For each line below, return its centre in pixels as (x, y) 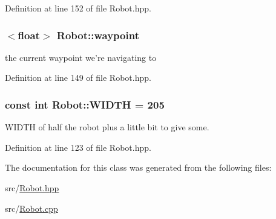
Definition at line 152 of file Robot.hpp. (78, 8)
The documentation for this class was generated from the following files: (138, 167)
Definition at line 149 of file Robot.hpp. (78, 78)
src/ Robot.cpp (31, 208)
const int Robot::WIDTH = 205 (85, 104)
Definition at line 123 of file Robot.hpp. (78, 147)
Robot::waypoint (98, 35)
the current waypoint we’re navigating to (81, 57)
